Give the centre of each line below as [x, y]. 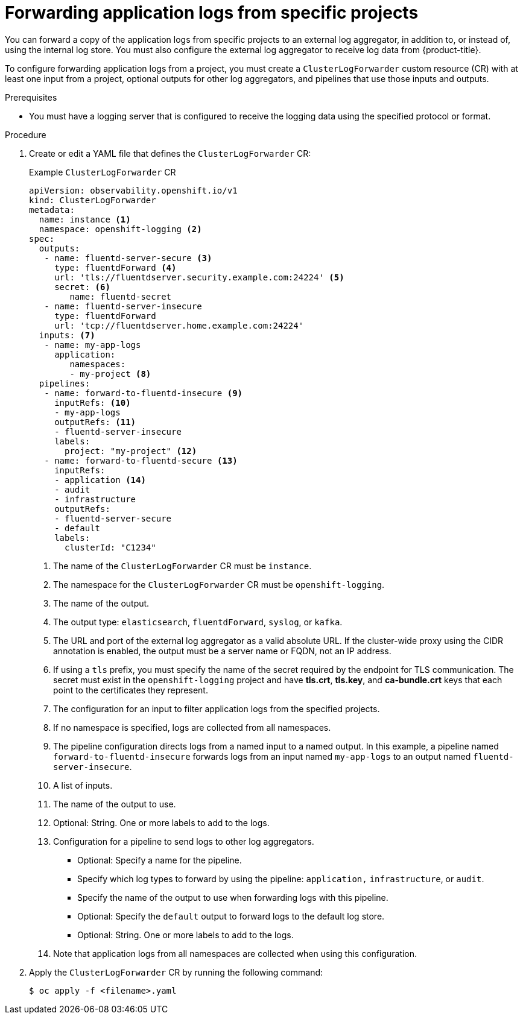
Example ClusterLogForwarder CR [103, 172]
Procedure [26, 134]
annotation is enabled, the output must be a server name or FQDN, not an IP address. [222, 651]
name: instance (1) [85, 219]
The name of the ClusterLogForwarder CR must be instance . [182, 566]
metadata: [52, 210]
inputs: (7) [67, 335]
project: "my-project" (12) [131, 451]
